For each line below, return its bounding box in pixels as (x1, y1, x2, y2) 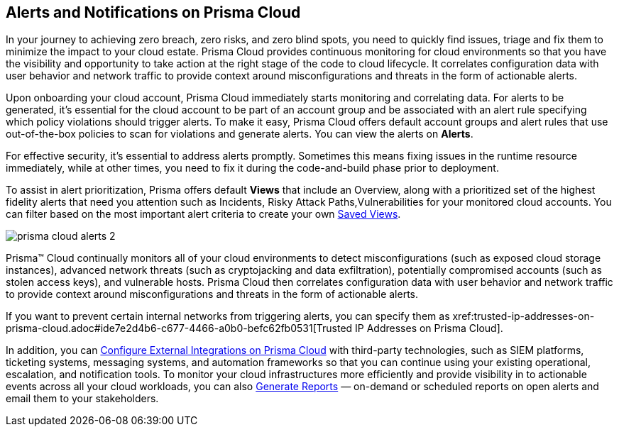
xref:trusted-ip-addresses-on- (452, 310, 595, 323)
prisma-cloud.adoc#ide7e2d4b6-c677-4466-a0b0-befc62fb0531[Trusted (6, 322, 353, 335)
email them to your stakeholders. (6, 392, 159, 405)
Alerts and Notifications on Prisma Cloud (6, 4, 301, 21)
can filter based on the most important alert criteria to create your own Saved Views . (6, 208, 401, 221)
